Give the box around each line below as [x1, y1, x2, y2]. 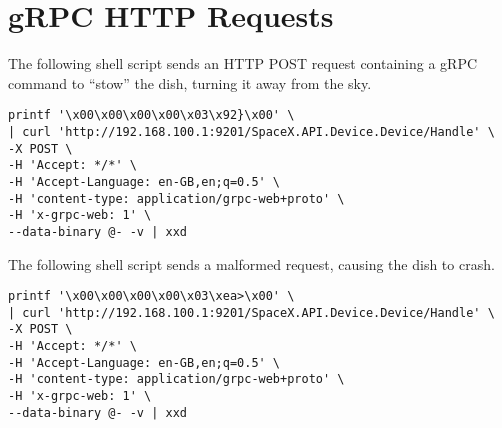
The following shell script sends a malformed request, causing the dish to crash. [8, 253, 495, 274]
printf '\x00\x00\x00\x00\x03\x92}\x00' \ [8, 108, 295, 123]
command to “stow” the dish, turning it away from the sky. [8, 72, 372, 93]
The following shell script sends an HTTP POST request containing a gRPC [8, 53, 478, 74]
